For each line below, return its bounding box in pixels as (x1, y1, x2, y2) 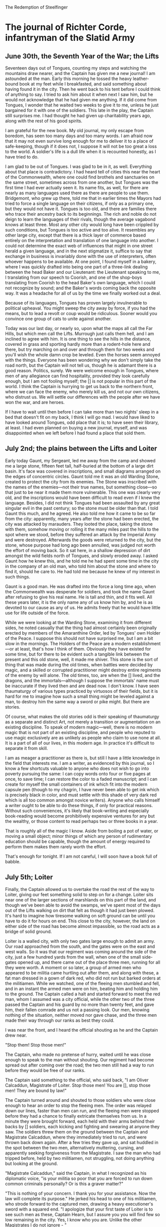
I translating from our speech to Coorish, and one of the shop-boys (5, 274, 142, 280)
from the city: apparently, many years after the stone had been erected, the (5, 515, 159, 521)
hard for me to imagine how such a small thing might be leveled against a (5, 693, 155, 699)
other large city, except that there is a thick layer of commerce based (5, 232, 146, 238)
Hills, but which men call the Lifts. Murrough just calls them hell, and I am (5, 330, 155, 336)
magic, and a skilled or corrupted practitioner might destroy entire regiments (5, 667, 161, 673)
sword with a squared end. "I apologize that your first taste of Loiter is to (5, 1206, 153, 1212)
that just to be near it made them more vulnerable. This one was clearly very (5, 489, 161, 495)
